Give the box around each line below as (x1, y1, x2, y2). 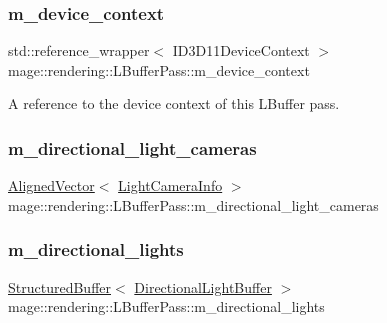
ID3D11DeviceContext (172, 40, 310, 61)
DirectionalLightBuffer (134, 276, 272, 297)
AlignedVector (8, 175, 95, 196)
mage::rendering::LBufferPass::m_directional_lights (8, 296, 325, 317)
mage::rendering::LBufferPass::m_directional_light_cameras (8, 194, 379, 215)
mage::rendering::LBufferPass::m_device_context (8, 59, 310, 80)
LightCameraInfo (118, 175, 223, 196)
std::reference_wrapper (8, 40, 150, 61)
